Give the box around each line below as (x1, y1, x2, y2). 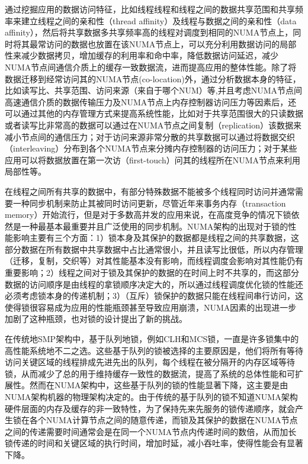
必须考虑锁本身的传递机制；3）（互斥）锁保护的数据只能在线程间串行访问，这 (5, 289, 303, 302)
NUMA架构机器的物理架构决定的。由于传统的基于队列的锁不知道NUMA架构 (5, 391, 298, 402)
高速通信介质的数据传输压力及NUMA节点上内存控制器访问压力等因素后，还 (5, 95, 297, 108)
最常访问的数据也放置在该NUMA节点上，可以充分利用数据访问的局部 (29, 37, 297, 50)
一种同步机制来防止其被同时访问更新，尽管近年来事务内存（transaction (12, 196, 286, 209)
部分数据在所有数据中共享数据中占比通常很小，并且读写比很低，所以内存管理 (5, 243, 303, 255)
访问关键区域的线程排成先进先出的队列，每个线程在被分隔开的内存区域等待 (5, 356, 295, 368)
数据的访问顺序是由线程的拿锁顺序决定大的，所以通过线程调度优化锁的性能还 (5, 278, 303, 290)
